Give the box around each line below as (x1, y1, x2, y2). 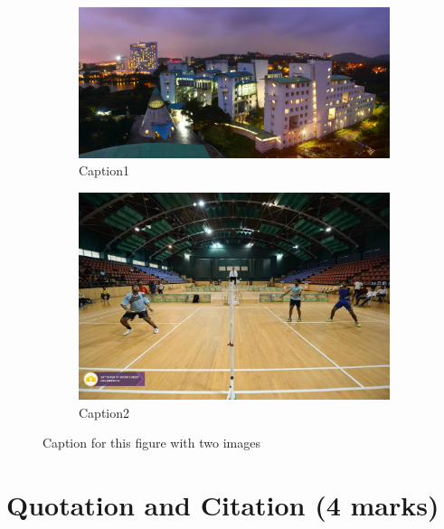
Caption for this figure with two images (43, 433, 260, 452)
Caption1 (79, 161, 130, 180)
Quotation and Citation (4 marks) (6, 486, 439, 524)
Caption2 (79, 402, 130, 421)
